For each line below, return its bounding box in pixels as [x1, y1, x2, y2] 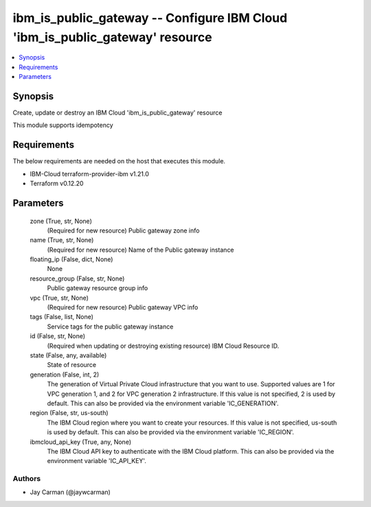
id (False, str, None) [30, 332, 86, 340]
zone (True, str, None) [30, 217, 92, 225]
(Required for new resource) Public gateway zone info [47, 226, 200, 235]
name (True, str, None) [30, 236, 94, 244]
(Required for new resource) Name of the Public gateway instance [47, 246, 234, 254]
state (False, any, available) [30, 351, 107, 359]
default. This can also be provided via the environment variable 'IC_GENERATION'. [47, 399, 279, 408]
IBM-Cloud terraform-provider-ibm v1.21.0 [30, 169, 149, 178]
